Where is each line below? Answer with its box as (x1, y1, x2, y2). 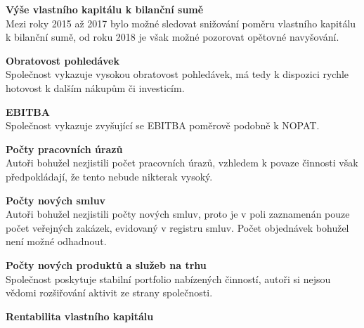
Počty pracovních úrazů (6, 141, 123, 156)
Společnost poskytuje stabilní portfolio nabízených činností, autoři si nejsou (6, 271, 331, 286)
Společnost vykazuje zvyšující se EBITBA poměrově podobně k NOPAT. (6, 118, 320, 133)
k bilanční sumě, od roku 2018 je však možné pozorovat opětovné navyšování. (6, 29, 339, 44)
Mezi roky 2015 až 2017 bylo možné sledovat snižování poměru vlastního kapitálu (6, 15, 356, 30)
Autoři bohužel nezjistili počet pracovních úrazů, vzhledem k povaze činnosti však (6, 155, 358, 170)
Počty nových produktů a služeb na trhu (6, 257, 207, 272)
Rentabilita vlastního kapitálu (6, 308, 154, 323)
